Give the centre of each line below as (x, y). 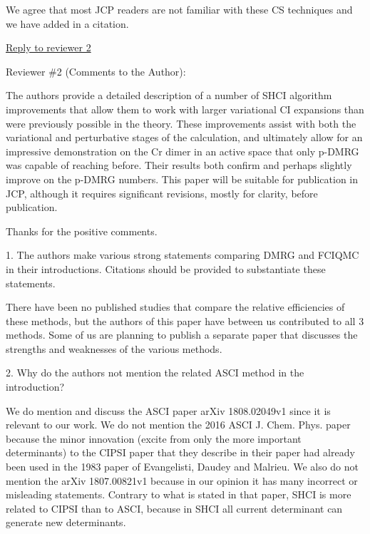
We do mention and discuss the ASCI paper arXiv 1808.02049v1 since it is (168, 410)
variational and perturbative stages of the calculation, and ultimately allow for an (184, 137)
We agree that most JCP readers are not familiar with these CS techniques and (179, 9)
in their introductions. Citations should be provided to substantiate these (166, 268)
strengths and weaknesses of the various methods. (114, 348)
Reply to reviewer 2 (48, 47)
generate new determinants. (66, 522)
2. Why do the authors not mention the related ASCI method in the (155, 373)
